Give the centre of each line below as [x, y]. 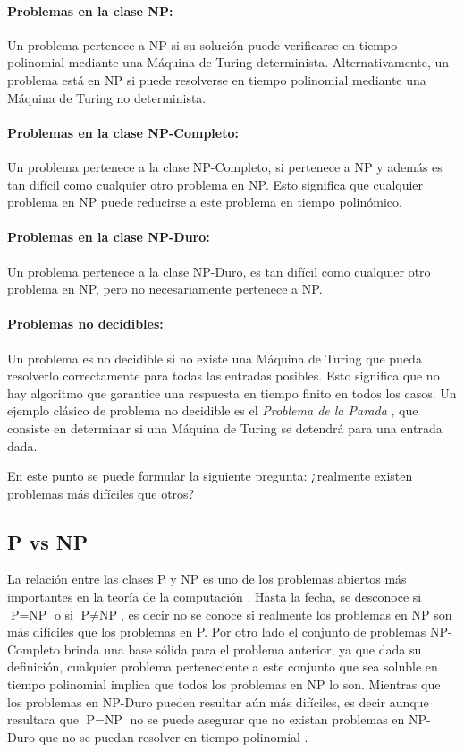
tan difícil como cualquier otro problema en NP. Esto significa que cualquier [215, 184]
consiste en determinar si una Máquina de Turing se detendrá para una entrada [225, 427]
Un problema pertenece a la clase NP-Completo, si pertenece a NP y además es [225, 166]
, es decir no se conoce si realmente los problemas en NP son [286, 614]
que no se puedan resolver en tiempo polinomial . [173, 736]
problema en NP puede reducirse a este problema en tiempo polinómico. [205, 202]
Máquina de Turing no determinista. [107, 97]
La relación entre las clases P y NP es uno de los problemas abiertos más [207, 579]
